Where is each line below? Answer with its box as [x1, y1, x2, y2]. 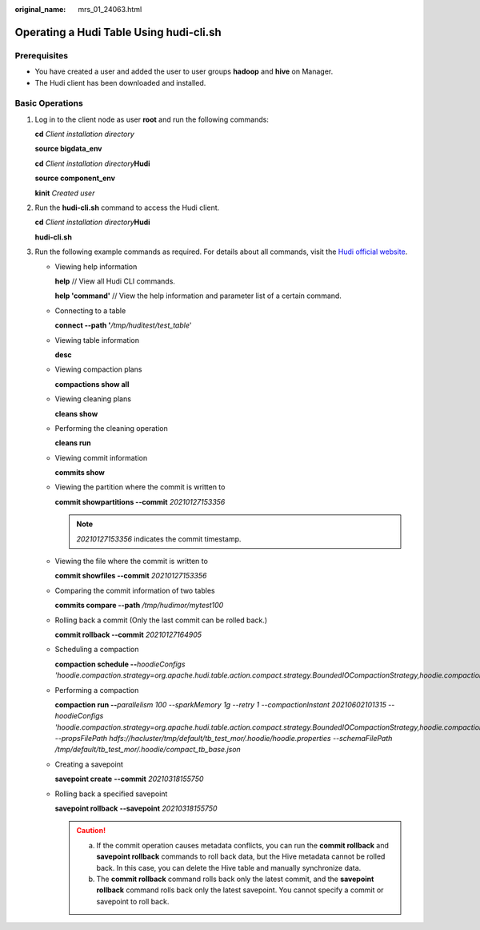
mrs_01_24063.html [78, 5, 142, 14]
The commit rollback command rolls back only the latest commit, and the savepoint [96, 874, 374, 884]
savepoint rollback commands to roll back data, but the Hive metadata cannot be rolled [96, 851, 386, 861]
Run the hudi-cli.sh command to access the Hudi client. [34, 203, 220, 212]
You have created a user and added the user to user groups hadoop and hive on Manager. [34, 66, 334, 76]
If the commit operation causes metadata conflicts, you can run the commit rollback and [96, 840, 390, 850]
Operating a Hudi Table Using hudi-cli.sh [14, 25, 222, 39]
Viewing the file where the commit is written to [54, 557, 208, 566]
